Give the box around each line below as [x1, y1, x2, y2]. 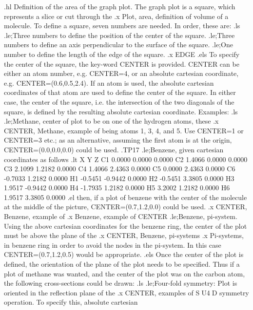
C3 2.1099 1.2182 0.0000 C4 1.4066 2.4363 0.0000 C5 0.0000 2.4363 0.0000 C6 [4, 164, 235, 174]
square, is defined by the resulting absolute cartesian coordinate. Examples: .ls [4, 106, 238, 116]
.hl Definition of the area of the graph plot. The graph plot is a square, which [4, 1, 235, 11]
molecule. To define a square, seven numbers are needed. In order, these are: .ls [4, 20, 240, 31]
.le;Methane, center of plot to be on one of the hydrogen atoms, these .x [4, 116, 219, 126]
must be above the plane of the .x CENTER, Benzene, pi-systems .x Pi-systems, [4, 230, 244, 240]
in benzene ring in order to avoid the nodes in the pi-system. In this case [4, 239, 221, 250]
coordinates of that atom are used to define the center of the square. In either [4, 87, 236, 97]
